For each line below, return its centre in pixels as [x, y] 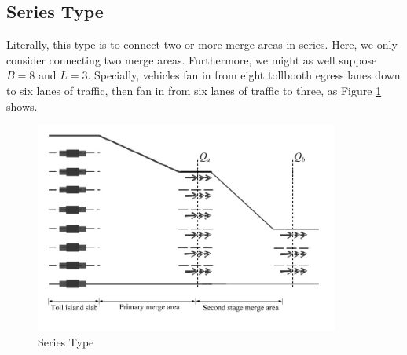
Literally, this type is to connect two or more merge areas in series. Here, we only [202, 44]
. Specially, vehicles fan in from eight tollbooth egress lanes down [244, 75]
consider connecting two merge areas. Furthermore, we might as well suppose [192, 59]
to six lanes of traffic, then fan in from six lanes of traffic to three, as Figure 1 [194, 90]
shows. [22, 106]
